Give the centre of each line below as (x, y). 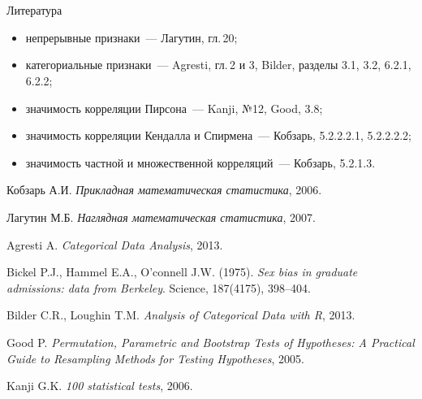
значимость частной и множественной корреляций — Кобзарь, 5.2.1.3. (200, 162)
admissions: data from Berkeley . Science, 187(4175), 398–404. (159, 287)
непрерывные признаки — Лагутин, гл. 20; (131, 37)
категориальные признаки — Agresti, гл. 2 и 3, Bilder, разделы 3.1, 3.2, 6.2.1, (218, 65)
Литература (34, 10)
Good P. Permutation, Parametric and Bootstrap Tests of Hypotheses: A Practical (211, 342)
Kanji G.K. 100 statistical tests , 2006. (100, 386)
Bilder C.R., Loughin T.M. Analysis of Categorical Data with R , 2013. (181, 315)
